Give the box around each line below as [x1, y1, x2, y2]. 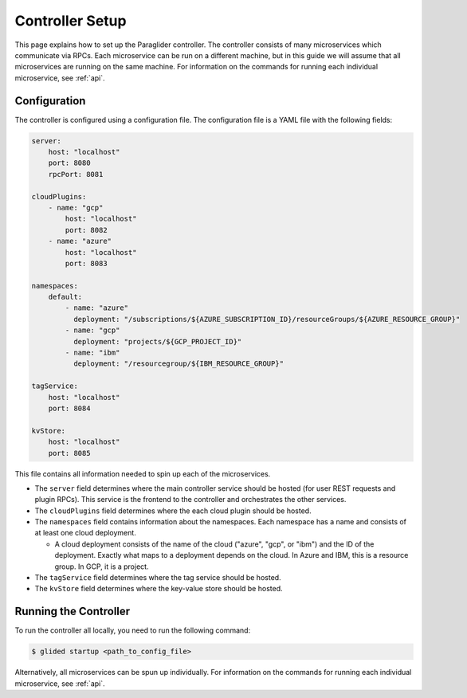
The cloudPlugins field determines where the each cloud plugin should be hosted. [34, 506, 312, 516]
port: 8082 [65, 225, 108, 234]
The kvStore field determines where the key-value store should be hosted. [34, 584, 283, 594]
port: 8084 [48, 403, 91, 413]
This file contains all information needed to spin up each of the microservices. [14, 469, 271, 478]
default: [48, 292, 83, 302]
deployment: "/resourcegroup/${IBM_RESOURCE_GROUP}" [73, 359, 285, 368]
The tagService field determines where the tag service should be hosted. [34, 573, 282, 582]
